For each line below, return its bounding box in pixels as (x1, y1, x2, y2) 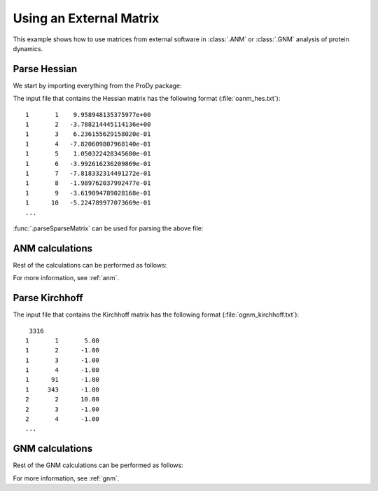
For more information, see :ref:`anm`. (13, 274, 119, 282)
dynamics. (13, 44, 43, 53)
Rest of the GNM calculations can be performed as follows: (13, 461, 183, 469)
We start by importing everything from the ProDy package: (13, 81, 182, 90)
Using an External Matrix (13, 11, 160, 26)
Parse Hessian (13, 63, 78, 75)
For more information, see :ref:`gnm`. (13, 473, 120, 483)
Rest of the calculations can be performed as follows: (13, 261, 167, 269)
